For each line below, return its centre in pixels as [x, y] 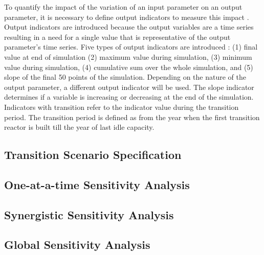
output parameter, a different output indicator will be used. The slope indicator [129, 87]
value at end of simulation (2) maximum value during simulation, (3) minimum [128, 56]
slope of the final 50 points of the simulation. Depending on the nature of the [125, 77]
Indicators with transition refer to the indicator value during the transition [122, 107]
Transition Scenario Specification [93, 155]
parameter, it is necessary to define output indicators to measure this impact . [127, 17]
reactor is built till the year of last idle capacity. [79, 127]
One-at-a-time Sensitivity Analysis [97, 184]
